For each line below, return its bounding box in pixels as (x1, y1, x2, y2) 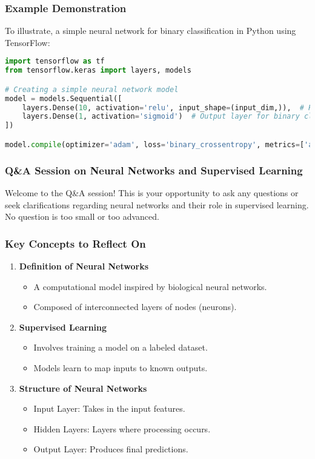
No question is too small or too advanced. (5, 210, 159, 223)
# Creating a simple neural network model (5, 85, 179, 94)
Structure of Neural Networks (19, 381, 147, 394)
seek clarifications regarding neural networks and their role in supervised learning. (5, 198, 309, 211)
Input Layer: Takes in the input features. (33, 402, 185, 415)
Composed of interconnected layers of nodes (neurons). (33, 300, 237, 313)
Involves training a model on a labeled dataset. (33, 341, 208, 354)
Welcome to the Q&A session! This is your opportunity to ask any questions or (5, 186, 299, 199)
